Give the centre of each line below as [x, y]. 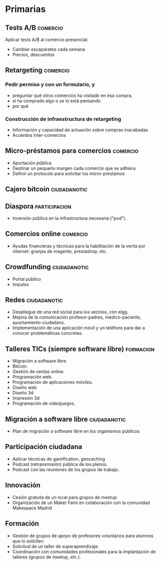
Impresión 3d [26, 398]
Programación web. [32, 377]
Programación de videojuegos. [44, 404]
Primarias [26, 9]
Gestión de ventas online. [38, 372]
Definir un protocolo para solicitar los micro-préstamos [69, 173]
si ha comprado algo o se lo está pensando [56, 100]
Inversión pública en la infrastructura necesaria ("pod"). [69, 218]
